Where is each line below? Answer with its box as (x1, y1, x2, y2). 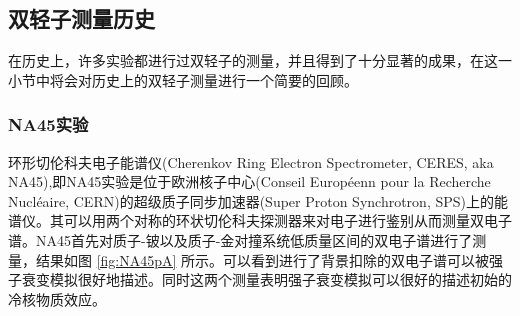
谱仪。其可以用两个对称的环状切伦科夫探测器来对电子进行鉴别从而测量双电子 (8, 210, 512, 231)
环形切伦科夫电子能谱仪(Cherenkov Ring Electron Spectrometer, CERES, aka (8, 151, 494, 172)
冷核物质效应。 (8, 288, 106, 309)
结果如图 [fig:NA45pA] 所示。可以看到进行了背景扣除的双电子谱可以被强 (35, 249, 504, 270)
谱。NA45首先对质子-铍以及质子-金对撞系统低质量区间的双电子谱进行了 (8, 229, 473, 250)
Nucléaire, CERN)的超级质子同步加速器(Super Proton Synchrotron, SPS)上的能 (8, 190, 508, 211)
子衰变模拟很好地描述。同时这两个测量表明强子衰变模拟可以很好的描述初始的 (8, 269, 512, 290)
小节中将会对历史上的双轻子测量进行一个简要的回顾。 (8, 69, 358, 90)
